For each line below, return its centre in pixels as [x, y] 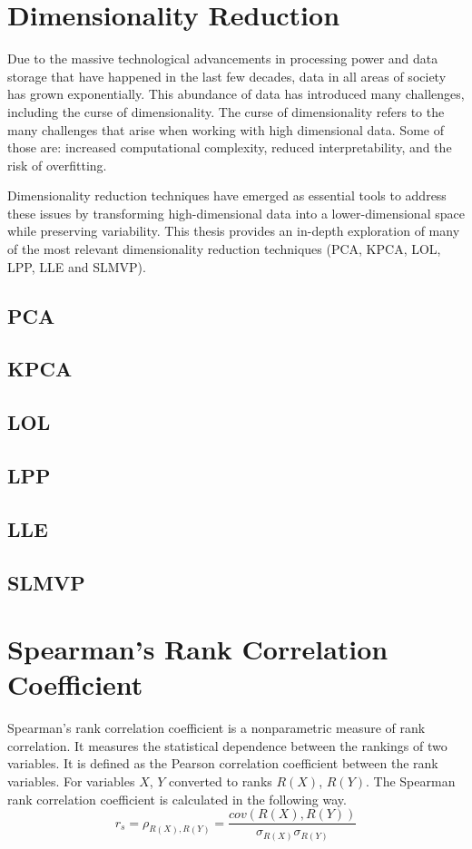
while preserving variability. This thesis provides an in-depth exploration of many [234, 231]
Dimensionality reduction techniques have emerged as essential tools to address [227, 195]
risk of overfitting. [57, 165]
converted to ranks [221, 781]
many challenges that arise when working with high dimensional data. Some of [226, 129]
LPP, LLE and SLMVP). [77, 266]
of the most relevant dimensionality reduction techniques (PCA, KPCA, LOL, [224, 249]
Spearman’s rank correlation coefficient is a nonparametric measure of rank [216, 728]
